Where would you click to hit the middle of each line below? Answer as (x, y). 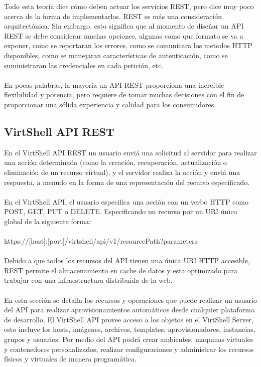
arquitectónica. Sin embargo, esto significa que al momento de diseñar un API (124, 26)
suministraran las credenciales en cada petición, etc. (84, 65)
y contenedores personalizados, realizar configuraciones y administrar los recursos (129, 349)
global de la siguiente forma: (47, 221)
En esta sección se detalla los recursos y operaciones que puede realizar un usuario (130, 300)
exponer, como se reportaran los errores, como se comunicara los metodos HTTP (128, 45)
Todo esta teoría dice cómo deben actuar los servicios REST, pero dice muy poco (129, 6)
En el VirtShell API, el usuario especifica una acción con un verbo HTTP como (126, 201)
